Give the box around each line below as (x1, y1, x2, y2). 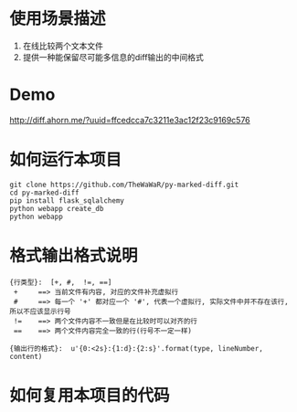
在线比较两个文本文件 (22, 40, 103, 51)
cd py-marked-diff (9, 188, 80, 197)
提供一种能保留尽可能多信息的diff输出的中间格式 (22, 51, 204, 62)
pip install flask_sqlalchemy (9, 195, 125, 206)
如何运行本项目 (9, 150, 122, 170)
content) (9, 352, 43, 361)
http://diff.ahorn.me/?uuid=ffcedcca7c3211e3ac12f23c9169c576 (9, 114, 251, 125)
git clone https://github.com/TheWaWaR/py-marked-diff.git (9, 180, 239, 189)
